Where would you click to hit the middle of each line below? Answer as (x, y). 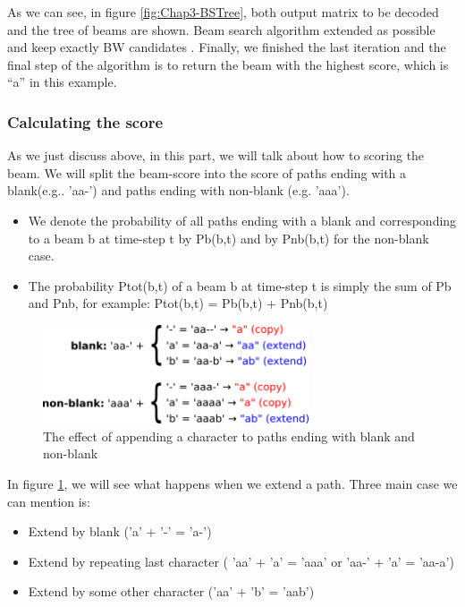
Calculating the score (85, 121)
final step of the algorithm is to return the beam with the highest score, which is (228, 64)
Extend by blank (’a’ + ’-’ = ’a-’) (120, 531)
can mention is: (49, 501)
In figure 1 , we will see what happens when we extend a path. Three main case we (232, 484)
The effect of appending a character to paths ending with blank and (229, 436)
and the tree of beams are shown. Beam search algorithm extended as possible (221, 29)
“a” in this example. (62, 82)
